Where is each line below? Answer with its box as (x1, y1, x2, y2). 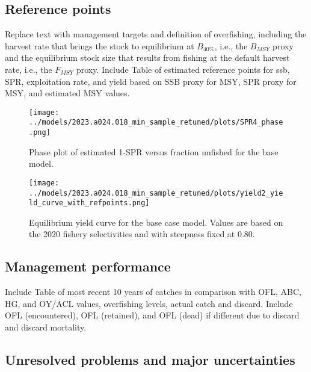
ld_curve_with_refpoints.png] (29, 199, 150, 208)
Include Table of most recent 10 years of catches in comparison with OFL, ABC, (5, 285, 301, 298)
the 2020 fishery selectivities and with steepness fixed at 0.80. (29, 228, 255, 240)
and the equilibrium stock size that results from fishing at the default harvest (5, 51, 290, 64)
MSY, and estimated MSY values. (5, 87, 130, 99)
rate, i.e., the (5, 63, 52, 75)
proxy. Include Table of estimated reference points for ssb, (76, 63, 290, 75)
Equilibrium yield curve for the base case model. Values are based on (29, 215, 283, 228)
